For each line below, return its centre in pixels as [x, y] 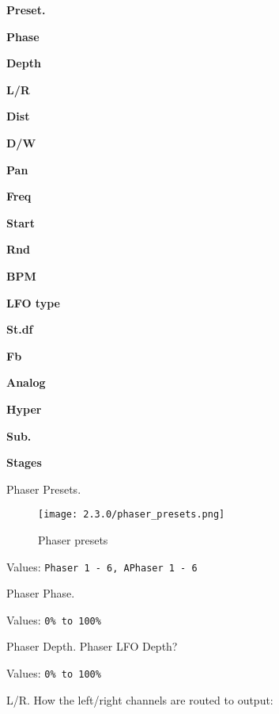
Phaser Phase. [41, 593]
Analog [26, 382]
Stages [24, 462]
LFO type [33, 302]
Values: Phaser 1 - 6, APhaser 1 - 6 [102, 566]
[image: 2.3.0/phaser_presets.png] [132, 515]
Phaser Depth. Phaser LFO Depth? [92, 646]
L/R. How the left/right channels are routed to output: [140, 699]
